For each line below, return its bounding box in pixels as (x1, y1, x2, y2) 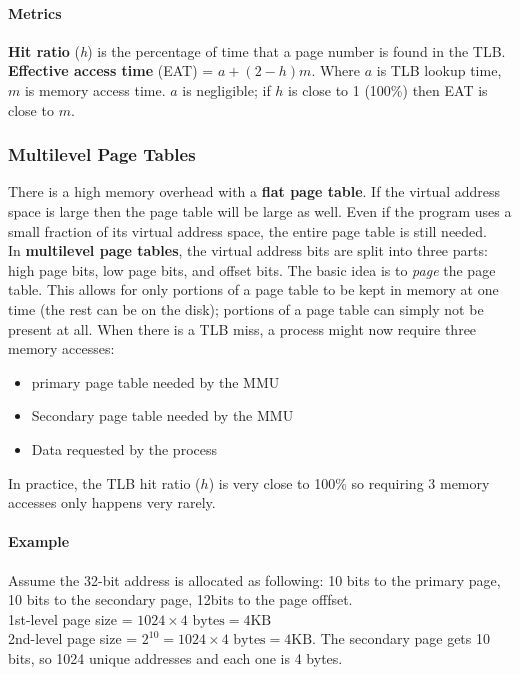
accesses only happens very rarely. (8, 492, 216, 513)
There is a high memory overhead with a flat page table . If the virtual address (8, 181, 501, 202)
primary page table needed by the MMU (31, 371, 280, 392)
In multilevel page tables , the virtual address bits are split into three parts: (8, 240, 488, 261)
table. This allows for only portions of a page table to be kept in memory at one (8, 279, 499, 300)
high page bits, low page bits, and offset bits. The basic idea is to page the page (8, 259, 496, 280)
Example (8, 531, 70, 552)
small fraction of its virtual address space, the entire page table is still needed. (8, 220, 488, 241)
